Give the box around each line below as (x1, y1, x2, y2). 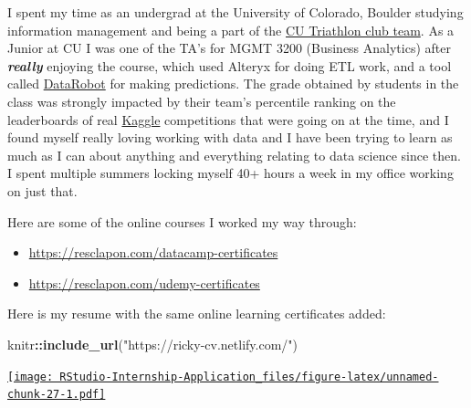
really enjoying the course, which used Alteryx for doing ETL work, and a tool (7, 56, 452, 75)
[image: (7, 370, 54, 383)
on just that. (7, 181, 78, 200)
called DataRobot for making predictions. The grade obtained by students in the (7, 74, 459, 93)
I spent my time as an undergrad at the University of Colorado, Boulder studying (7, 3, 464, 21)
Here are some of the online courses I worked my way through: (7, 212, 357, 231)
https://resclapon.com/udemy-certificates (28, 273, 260, 292)
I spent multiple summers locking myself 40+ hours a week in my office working (7, 163, 454, 183)
